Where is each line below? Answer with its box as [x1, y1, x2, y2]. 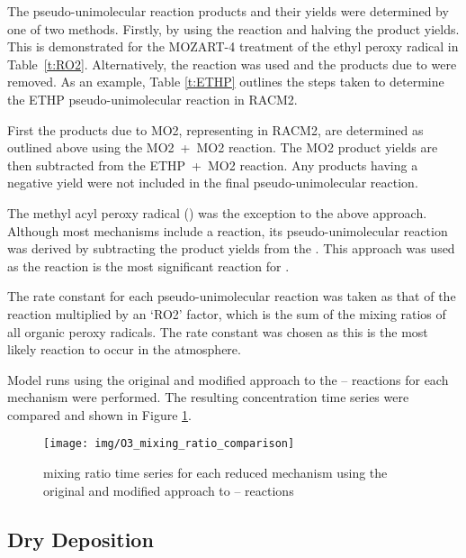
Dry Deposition [7, 525, 154, 553]
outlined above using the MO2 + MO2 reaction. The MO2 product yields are [7, 138, 438, 157]
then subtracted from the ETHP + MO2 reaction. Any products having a [7, 155, 418, 174]
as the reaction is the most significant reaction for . [7, 256, 290, 275]
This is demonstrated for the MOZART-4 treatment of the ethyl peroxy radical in [7, 37, 459, 56]
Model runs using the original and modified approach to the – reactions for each [7, 370, 449, 389]
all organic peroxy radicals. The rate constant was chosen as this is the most [7, 322, 428, 341]
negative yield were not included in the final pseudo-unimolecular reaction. [7, 173, 418, 192]
